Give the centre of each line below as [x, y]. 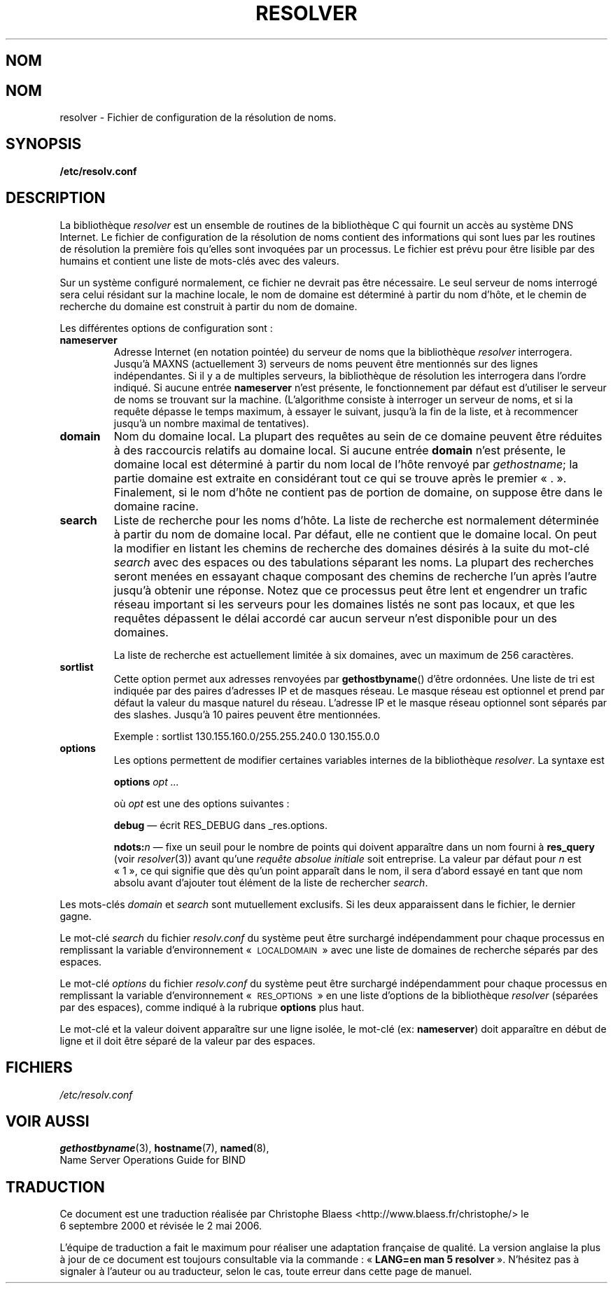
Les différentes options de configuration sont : [166, 328]
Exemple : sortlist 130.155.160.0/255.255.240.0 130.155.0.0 [247, 736]
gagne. [76, 916]
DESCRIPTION [56, 198]
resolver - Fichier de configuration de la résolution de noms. [198, 118]
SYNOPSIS [44, 144]
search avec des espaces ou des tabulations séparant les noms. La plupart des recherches [354, 562]
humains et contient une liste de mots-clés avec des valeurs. [199, 260]
